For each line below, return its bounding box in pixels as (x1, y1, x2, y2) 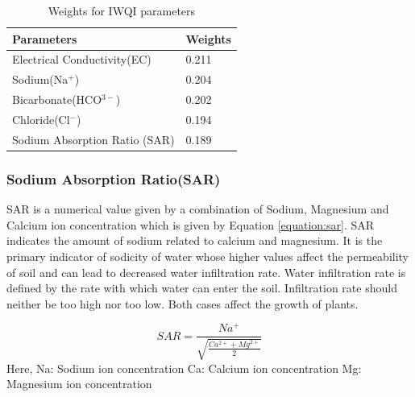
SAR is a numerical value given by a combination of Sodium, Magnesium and (6, 201, 389, 217)
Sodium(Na (12, 71, 68, 88)
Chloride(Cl (12, 110, 70, 127)
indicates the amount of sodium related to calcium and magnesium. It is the (6, 232, 383, 249)
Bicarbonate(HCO (12, 91, 102, 108)
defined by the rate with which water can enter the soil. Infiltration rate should (6, 279, 397, 296)
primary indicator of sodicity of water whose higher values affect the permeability (6, 247, 409, 264)
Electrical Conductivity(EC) (12, 51, 151, 68)
